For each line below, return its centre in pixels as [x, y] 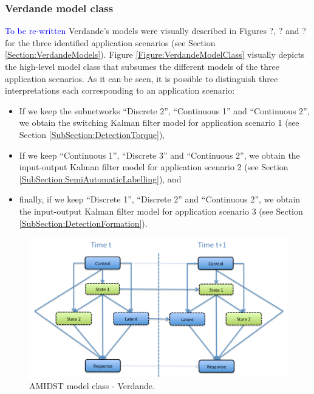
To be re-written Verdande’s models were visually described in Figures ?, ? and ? [155, 31]
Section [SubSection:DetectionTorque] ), [92, 134]
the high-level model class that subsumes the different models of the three [142, 66]
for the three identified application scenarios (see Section [110, 42]
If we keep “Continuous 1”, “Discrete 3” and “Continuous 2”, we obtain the [159, 155]
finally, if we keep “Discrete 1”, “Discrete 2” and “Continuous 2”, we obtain [160, 199]
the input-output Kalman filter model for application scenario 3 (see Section [161, 211]
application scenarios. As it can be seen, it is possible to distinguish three [142, 78]
